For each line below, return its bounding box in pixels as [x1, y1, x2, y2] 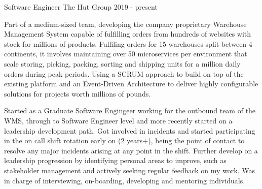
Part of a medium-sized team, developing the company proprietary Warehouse [4, 18, 247, 29]
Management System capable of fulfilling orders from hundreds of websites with [4, 28, 251, 39]
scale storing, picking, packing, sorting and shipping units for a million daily [4, 58, 241, 69]
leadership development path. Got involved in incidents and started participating [4, 125, 255, 136]
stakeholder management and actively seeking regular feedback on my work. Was [4, 165, 255, 175]
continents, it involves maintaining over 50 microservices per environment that [4, 48, 247, 59]
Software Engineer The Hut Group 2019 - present [4, 2, 158, 12]
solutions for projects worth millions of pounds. [4, 88, 151, 99]
